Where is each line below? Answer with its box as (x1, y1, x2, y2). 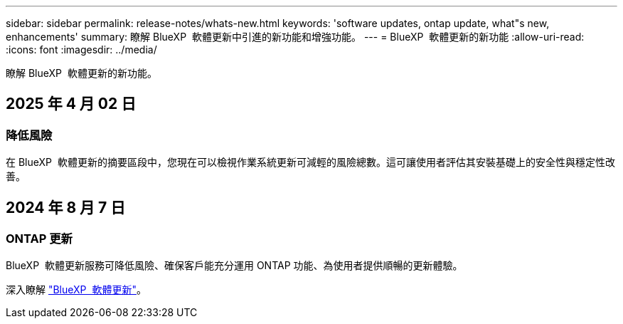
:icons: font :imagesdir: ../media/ (6, 43, 157, 56)
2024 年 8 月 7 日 (6, 198, 126, 216)
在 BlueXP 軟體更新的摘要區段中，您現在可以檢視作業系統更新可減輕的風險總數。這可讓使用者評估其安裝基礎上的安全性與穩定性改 (6, 156, 615, 169)
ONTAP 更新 (6, 231, 73, 246)
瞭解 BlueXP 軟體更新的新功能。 (6, 67, 157, 79)
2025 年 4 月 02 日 (6, 95, 137, 113)
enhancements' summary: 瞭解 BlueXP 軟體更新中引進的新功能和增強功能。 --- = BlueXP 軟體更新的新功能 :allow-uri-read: (6, 31, 585, 43)
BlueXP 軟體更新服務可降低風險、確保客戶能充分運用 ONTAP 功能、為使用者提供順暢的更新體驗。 (6, 259, 463, 272)
